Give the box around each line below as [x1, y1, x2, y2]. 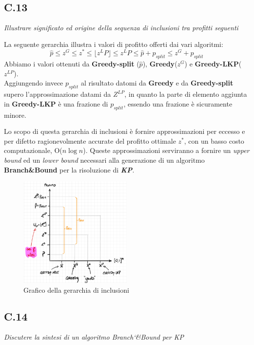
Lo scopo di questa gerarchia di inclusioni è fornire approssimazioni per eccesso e [4, 126, 245, 136]
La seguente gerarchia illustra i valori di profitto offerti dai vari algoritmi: [4, 39, 223, 49]
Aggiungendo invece [4, 78, 63, 88]
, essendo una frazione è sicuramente [123, 98, 233, 108]
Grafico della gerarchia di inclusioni [23, 284, 129, 295]
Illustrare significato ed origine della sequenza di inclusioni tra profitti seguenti [4, 22, 238, 33]
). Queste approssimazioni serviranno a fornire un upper [83, 145, 250, 155]
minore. [4, 109, 26, 120]
